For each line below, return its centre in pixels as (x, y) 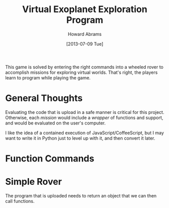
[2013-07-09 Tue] (85, 44)
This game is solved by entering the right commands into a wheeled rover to (84, 67)
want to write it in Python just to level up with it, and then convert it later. (80, 138)
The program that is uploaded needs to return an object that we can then (81, 196)
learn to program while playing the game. (48, 77)
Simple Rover (34, 182)
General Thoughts (44, 98)
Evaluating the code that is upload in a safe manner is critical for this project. (85, 112)
